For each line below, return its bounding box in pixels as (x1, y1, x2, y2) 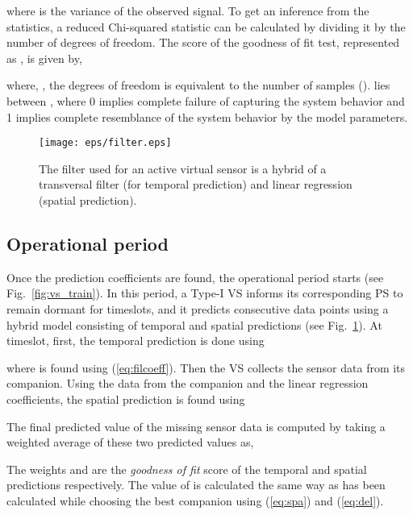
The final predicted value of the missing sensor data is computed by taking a (6, 417, 386, 434)
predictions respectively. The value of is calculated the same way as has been (6, 476, 386, 493)
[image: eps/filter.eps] (39, 137, 172, 149)
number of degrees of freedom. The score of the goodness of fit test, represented (6, 34, 400, 51)
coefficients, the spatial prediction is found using (6, 390, 245, 407)
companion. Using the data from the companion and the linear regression (6, 375, 369, 392)
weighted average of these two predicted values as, (6, 434, 254, 451)
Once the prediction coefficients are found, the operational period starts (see (6, 268, 384, 285)
